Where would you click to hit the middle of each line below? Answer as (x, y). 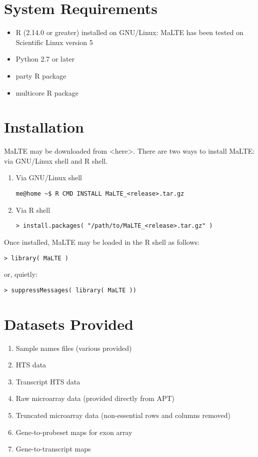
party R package (41, 75)
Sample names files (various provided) (74, 348)
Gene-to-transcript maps (53, 449)
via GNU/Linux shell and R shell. (56, 160)
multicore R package (47, 92)
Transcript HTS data (48, 381)
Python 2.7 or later (45, 59)
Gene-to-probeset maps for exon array (74, 432)
